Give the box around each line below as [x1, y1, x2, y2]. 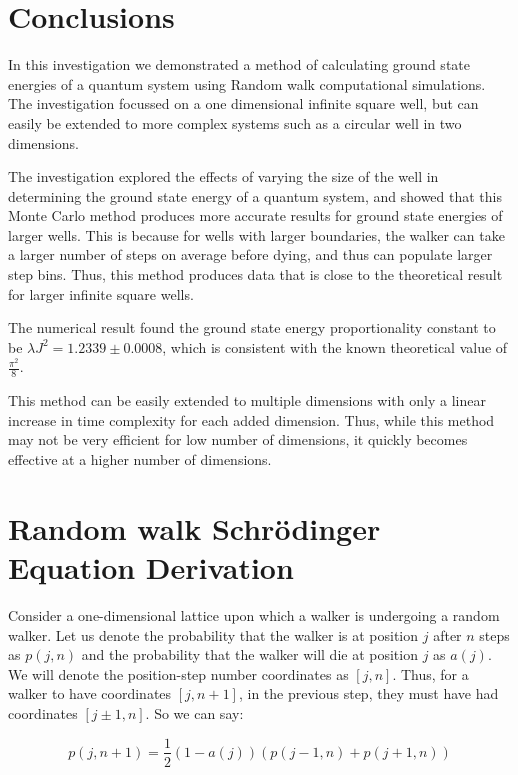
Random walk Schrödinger [8, 507, 381, 548]
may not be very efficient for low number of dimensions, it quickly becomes [8, 429, 468, 450]
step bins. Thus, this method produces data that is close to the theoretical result [8, 264, 503, 285]
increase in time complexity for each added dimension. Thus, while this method [8, 409, 495, 430]
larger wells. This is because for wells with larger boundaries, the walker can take [8, 224, 505, 245]
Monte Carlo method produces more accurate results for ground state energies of [8, 205, 503, 226]
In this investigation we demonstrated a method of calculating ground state [8, 54, 470, 75]
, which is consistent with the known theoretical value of [162, 336, 508, 357]
